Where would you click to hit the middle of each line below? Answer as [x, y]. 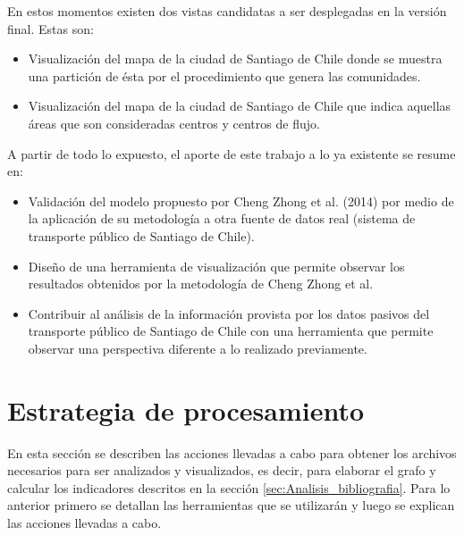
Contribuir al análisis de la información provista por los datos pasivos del [229, 313]
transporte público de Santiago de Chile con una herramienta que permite [231, 331]
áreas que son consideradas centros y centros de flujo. [174, 123]
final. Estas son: [51, 28]
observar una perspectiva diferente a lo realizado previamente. [198, 348]
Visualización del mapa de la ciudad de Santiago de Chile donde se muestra [235, 59]
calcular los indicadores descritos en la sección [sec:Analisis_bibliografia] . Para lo [229, 487]
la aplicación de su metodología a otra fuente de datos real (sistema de [222, 218]
